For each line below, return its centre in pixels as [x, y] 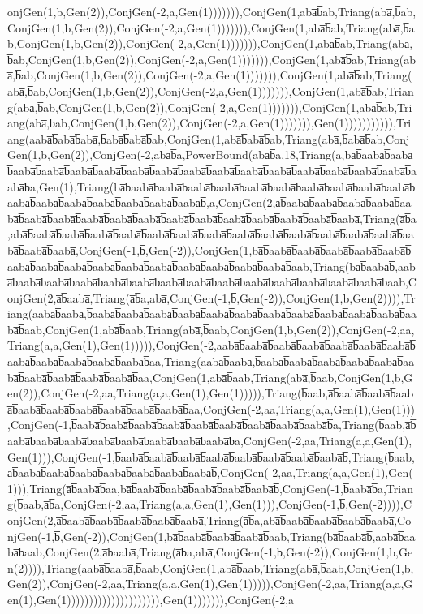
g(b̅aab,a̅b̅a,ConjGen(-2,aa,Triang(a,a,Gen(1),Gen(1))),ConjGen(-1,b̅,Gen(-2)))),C [210, 504]
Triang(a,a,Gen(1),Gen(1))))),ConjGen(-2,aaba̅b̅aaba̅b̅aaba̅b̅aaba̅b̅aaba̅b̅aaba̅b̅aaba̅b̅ [211, 345]
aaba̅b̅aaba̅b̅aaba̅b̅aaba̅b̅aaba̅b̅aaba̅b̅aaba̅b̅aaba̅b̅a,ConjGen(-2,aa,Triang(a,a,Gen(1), [210, 441]
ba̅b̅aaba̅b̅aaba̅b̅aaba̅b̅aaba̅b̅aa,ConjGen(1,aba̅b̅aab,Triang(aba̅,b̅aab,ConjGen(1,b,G [210, 377]
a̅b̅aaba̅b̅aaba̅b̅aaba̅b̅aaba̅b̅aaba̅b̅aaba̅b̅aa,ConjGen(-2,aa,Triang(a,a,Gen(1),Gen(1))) [211, 408]
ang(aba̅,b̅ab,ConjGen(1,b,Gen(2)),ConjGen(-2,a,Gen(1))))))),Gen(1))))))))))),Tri [209, 123]
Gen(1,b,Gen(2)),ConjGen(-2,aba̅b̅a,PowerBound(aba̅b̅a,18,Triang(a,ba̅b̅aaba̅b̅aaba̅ [210, 155]
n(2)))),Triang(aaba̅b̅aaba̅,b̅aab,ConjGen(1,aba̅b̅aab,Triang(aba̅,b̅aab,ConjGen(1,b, [211, 567]
